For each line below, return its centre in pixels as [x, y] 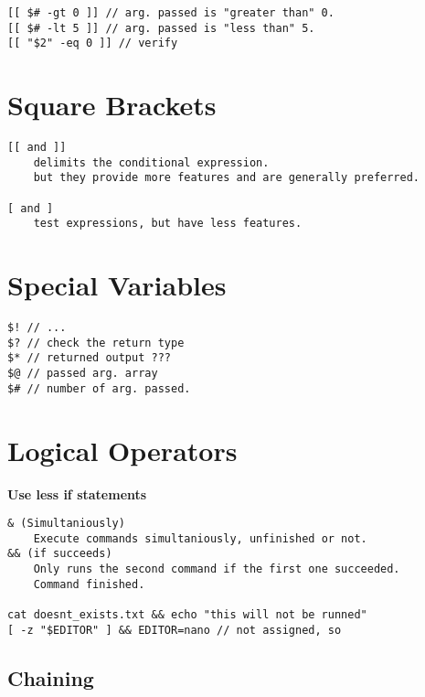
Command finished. [89, 584]
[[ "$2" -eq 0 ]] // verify [93, 43]
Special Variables [117, 285]
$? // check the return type [96, 343]
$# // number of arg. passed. [99, 388]
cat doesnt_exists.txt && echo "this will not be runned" [187, 615]
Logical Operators [122, 450]
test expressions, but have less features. [168, 224]
